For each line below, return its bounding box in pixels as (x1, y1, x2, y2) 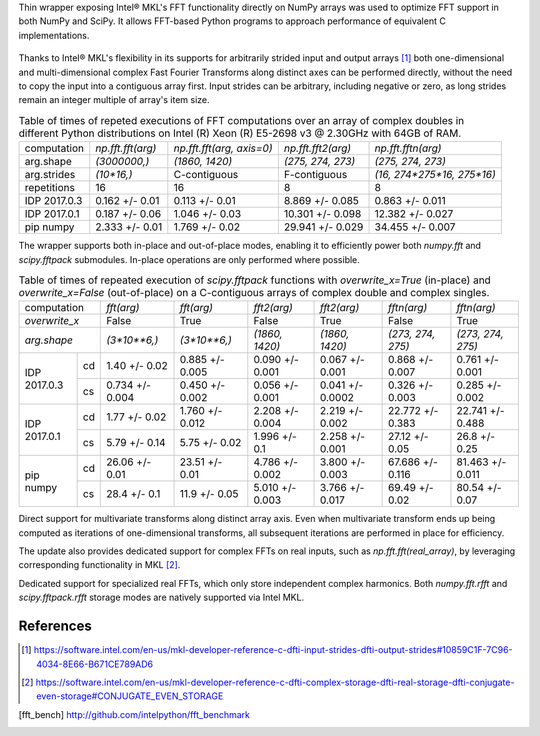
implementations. (18, 29, 90, 41)
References (18, 618, 92, 635)
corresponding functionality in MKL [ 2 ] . (18, 559, 181, 571)
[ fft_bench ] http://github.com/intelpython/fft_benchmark (18, 708, 250, 720)
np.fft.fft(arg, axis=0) (173, 141, 273, 155)
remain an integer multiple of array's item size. (18, 94, 210, 106)
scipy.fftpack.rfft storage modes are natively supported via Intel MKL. (18, 591, 305, 604)
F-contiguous (283, 168, 348, 182)
